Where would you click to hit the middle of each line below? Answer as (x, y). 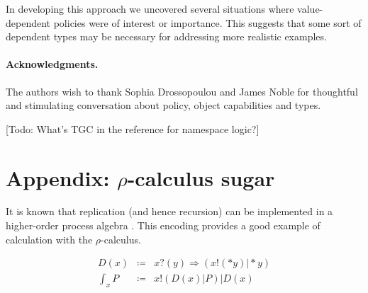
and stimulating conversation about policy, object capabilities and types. (163, 105)
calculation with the (49, 239)
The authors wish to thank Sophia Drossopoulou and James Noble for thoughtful (182, 91)
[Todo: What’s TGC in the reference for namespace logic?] (133, 128)
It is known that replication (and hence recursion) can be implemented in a (169, 211)
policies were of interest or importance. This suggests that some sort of (207, 22)
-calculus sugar (201, 177)
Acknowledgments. (52, 64)
